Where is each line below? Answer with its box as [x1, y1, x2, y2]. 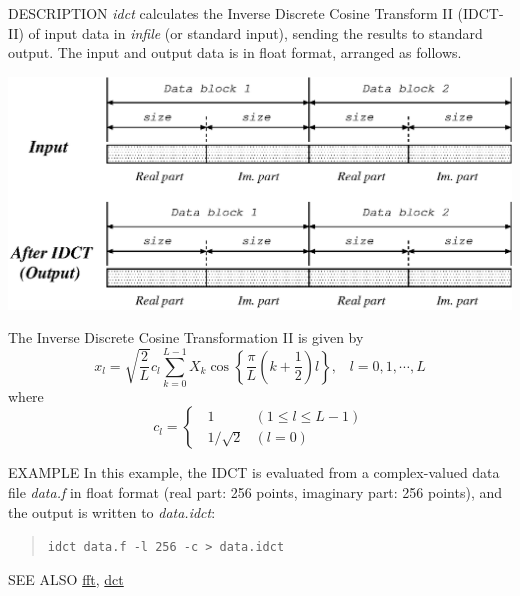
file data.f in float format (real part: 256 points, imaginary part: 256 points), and [8, 482, 503, 503]
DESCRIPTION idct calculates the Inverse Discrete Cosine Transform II [8, 3, 453, 23]
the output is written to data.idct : [8, 501, 216, 522]
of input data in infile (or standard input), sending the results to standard [28, 22, 483, 43]
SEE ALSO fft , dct [8, 568, 124, 589]
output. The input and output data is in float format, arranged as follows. [8, 42, 462, 63]
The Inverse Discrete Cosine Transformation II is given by [8, 327, 364, 348]
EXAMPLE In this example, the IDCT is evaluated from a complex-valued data [8, 462, 500, 483]
